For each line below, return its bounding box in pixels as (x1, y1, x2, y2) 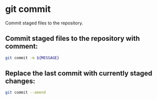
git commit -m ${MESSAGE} (5, 55, 59, 60)
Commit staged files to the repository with (5, 34, 140, 43)
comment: (5, 42, 38, 51)
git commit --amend (5, 90, 46, 95)
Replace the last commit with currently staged (5, 69, 152, 78)
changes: (5, 77, 36, 86)
